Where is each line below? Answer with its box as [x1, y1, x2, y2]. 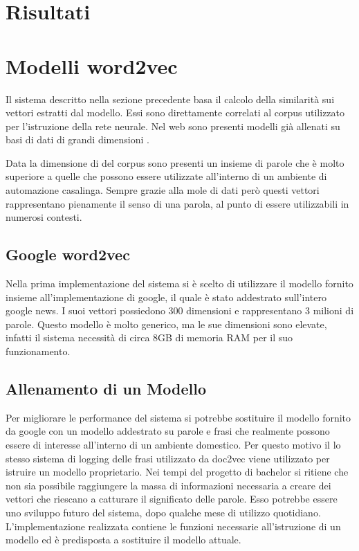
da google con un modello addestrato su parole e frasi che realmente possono [6, 424, 330, 438]
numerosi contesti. [6, 210, 82, 224]
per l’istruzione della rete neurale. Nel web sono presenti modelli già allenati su [6, 118, 340, 133]
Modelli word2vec [6, 51, 178, 80]
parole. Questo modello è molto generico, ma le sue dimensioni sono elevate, [6, 316, 327, 331]
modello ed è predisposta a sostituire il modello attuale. [6, 532, 241, 547]
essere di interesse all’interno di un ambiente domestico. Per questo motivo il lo [6, 437, 341, 451]
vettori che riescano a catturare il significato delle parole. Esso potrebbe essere [6, 491, 338, 506]
